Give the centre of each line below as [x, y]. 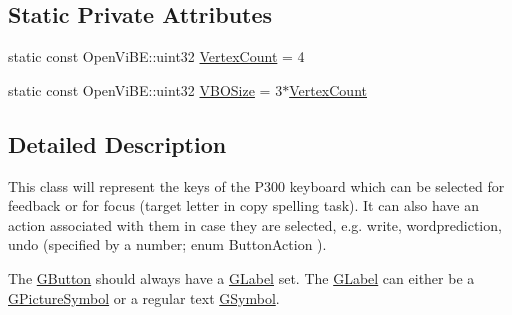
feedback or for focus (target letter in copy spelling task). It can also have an [244, 205]
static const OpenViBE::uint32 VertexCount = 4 [156, 56]
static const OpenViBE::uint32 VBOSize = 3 [145, 89]
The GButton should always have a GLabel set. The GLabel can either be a [241, 277]
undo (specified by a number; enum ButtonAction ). [167, 244]
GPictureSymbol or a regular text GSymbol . [144, 297]
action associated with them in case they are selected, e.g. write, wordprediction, [255, 224]
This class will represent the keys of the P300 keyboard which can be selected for [256, 185]
